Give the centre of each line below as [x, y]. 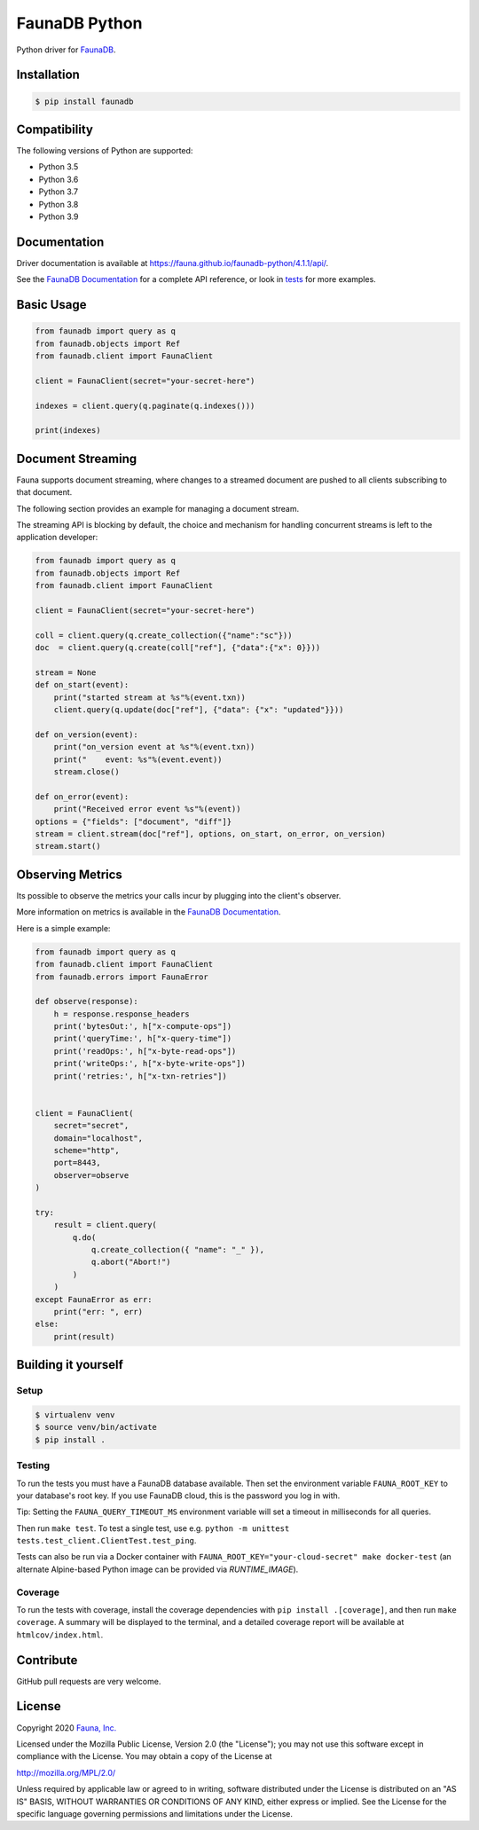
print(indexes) [68, 431]
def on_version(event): [87, 734]
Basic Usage [51, 305]
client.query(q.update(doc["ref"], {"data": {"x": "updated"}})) [199, 710]
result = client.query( [105, 1225]
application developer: [57, 538]
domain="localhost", [98, 1138]
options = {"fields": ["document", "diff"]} [133, 821]
